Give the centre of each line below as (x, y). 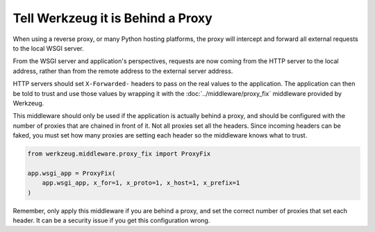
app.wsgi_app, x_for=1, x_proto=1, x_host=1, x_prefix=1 (141, 183)
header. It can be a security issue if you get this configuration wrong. (111, 220)
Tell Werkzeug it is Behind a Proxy (113, 18)
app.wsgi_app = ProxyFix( (72, 173)
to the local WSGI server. (48, 48)
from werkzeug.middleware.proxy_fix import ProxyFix (119, 154)
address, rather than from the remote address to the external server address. (123, 71)
